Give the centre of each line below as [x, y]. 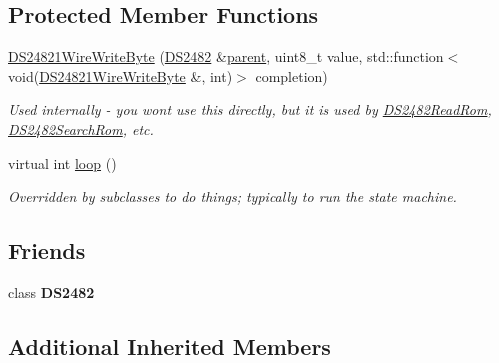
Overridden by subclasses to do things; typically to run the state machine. [232, 196]
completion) [291, 75]
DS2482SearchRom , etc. [81, 128]
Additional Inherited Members [169, 345]
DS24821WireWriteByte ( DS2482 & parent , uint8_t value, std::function [226, 56]
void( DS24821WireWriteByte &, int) [120, 75]
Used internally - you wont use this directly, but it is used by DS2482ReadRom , [250, 109]
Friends [47, 250]
